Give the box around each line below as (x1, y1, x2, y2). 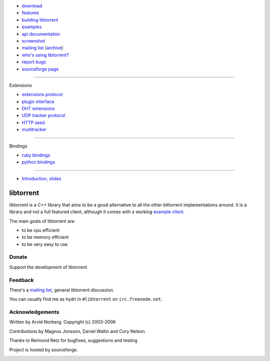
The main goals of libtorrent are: (9, 218, 76, 224)
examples (21, 24, 42, 30)
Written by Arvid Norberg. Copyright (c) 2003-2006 (9, 319, 116, 325)
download (21, 3, 42, 9)
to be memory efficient (21, 234, 69, 240)
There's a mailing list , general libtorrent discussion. (9, 287, 114, 293)
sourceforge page (21, 66, 59, 72)
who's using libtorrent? (21, 52, 69, 58)
